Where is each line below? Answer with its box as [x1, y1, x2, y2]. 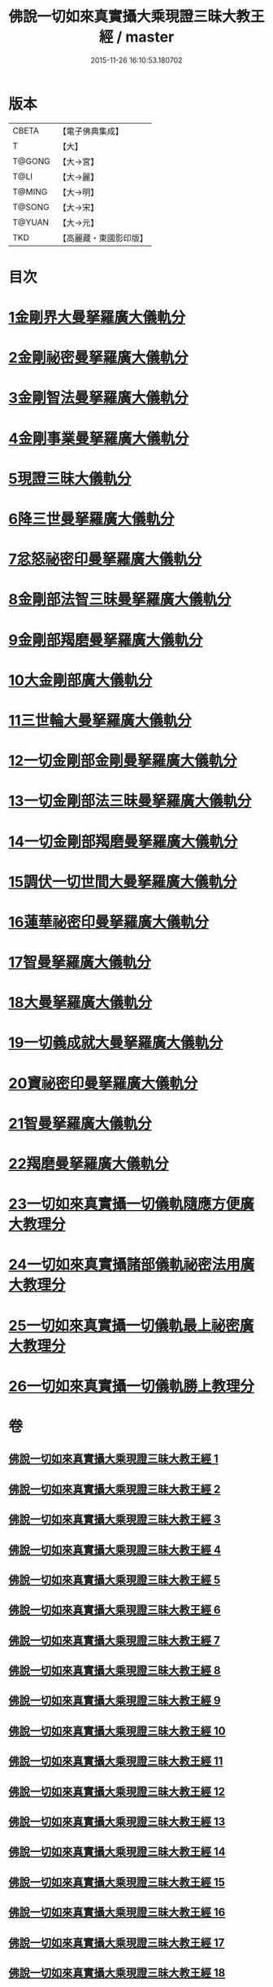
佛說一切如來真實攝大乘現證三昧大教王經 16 [8, 1906, 226, 1919]
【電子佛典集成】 [58, 125, 123, 137]
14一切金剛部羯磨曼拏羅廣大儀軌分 [8, 832, 238, 851]
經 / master [98, 28, 175, 46]
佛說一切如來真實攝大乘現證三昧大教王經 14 [8, 1845, 226, 1859]
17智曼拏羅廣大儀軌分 [8, 954, 152, 972]
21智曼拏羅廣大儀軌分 [8, 1114, 152, 1133]
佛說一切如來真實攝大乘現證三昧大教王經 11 [8, 1754, 223, 1768]
